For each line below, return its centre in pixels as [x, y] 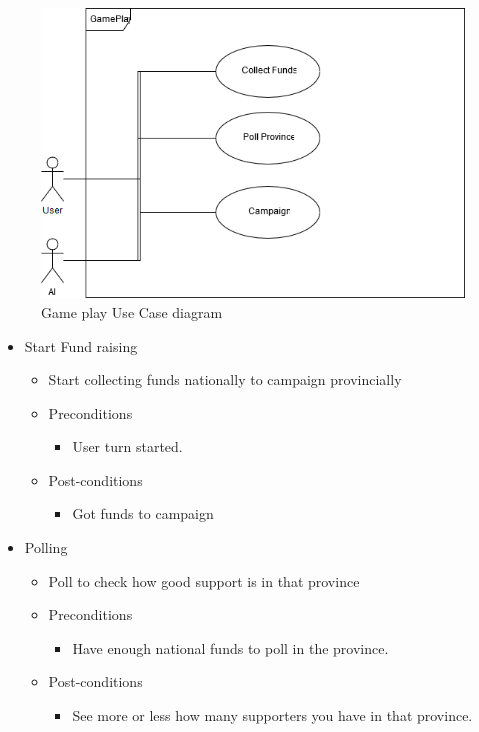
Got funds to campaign [143, 513]
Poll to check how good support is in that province [204, 580]
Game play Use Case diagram [132, 311]
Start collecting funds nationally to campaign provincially [225, 379]
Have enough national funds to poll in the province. [230, 647]
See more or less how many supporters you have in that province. [272, 715]
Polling [46, 547]
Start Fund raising [81, 345]
